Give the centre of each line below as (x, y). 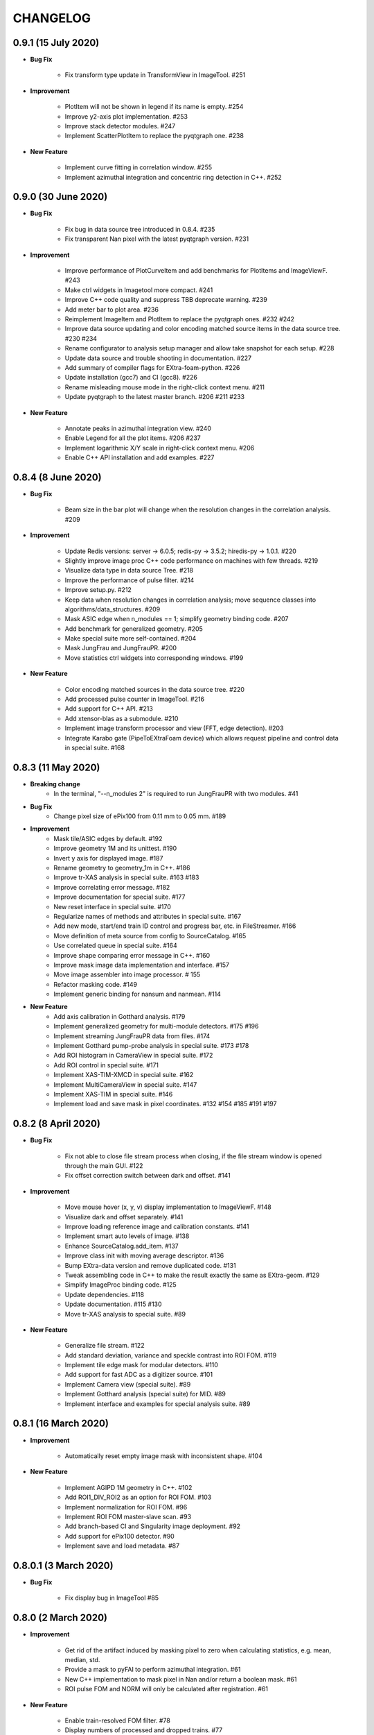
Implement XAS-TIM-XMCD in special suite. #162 (124, 1075)
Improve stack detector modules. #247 (120, 126)
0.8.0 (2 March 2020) (60, 1618)
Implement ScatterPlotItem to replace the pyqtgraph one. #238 (154, 136)
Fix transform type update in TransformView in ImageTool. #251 (155, 75)
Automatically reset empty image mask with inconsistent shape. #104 (163, 1456)
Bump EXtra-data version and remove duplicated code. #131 (150, 1265)
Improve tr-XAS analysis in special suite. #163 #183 (126, 877)
